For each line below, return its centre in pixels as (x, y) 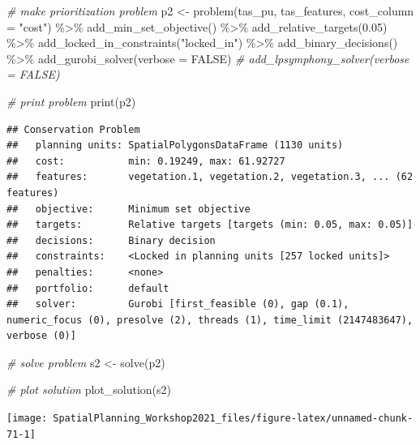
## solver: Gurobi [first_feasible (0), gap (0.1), (178, 304)
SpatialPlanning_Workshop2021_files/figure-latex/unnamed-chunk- (233, 419)
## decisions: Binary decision (111, 240)
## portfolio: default (88, 288)
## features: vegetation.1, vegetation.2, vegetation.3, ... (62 (210, 177)
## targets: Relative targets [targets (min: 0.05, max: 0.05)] (210, 225)
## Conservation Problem (73, 129)
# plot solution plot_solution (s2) (89, 389)
